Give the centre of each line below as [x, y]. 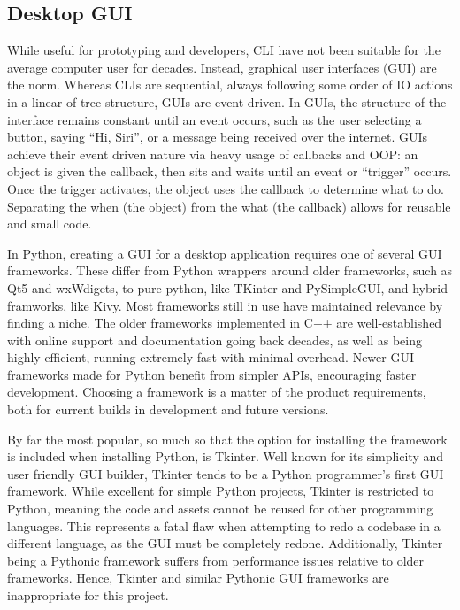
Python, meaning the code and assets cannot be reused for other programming [220, 509]
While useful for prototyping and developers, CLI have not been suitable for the [224, 50]
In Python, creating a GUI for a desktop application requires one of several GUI [225, 253]
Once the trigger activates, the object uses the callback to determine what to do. [226, 188]
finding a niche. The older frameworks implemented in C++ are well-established [225, 323]
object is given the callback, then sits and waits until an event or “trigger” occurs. [230, 171]
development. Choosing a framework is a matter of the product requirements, [217, 392]
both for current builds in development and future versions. [168, 409]
